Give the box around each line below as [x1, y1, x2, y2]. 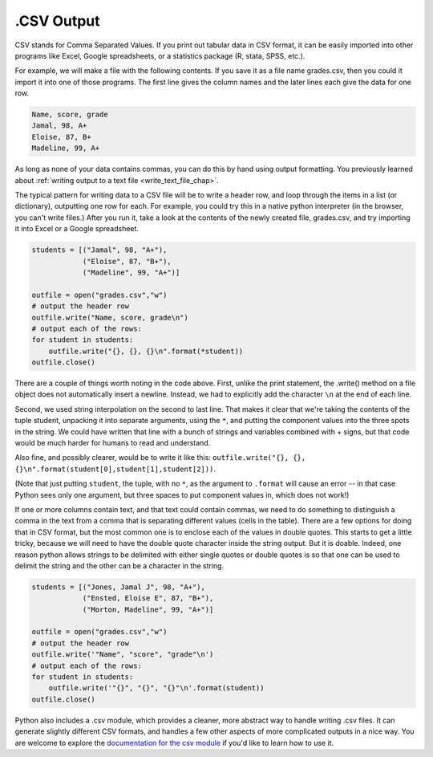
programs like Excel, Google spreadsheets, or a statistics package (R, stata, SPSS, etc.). [14, 51, 306, 60]
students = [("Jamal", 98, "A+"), [31, 246, 168, 254]
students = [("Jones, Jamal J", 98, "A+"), [31, 582, 206, 592]
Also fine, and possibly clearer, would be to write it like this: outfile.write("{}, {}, [14, 453, 306, 462]
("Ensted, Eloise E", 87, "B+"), [82, 594, 214, 603]
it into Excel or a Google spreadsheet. [14, 224, 140, 234]
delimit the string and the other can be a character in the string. [14, 560, 225, 570]
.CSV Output [14, 12, 100, 30]
